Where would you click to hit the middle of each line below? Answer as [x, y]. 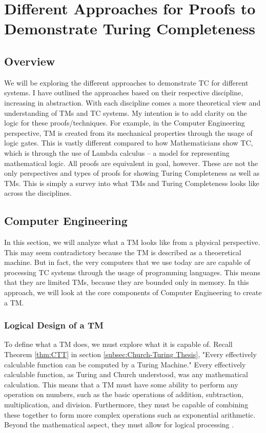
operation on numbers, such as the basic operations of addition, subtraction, [124, 394]
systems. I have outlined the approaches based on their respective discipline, [124, 92]
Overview [30, 61]
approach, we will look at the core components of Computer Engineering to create [133, 292]
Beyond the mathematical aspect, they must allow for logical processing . [119, 425]
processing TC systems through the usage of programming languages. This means [132, 272]
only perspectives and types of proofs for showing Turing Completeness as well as [132, 173]
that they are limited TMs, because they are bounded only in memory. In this [127, 282]
